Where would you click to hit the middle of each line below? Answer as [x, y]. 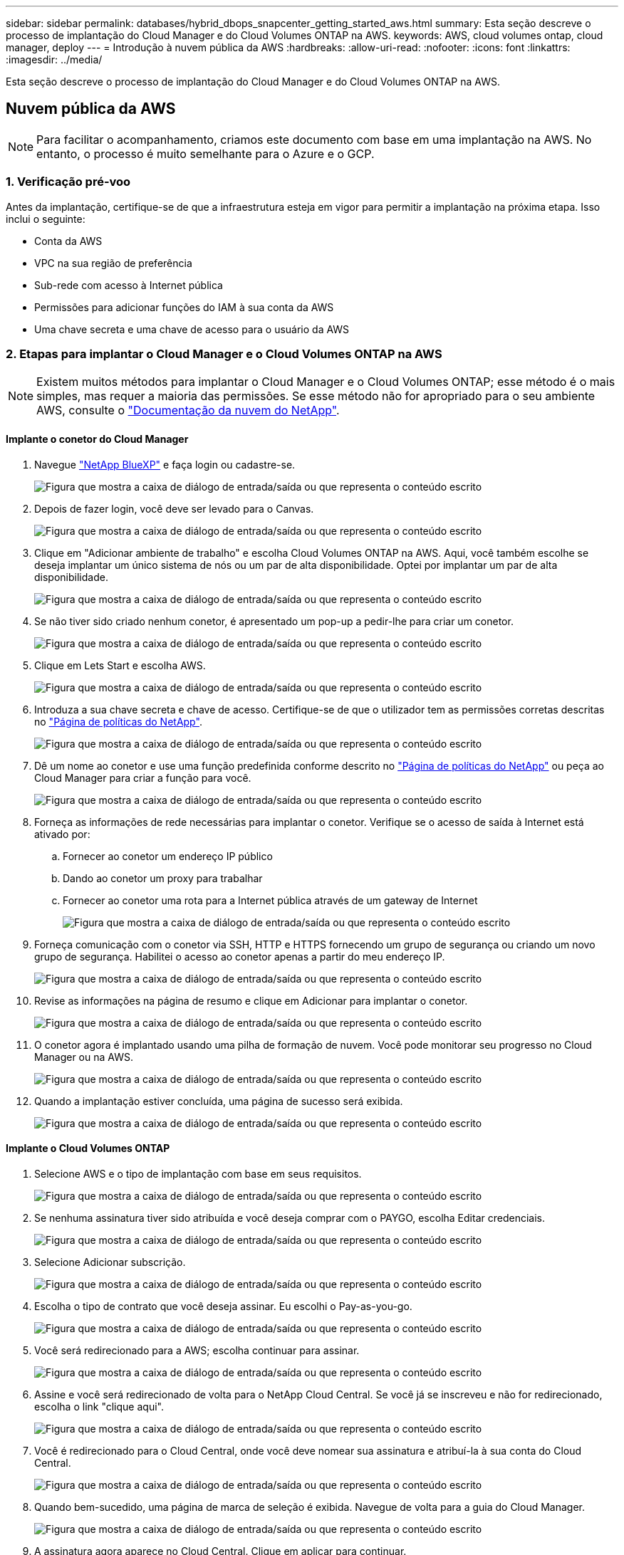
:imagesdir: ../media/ [54, 59]
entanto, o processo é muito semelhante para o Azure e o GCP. [206, 153]
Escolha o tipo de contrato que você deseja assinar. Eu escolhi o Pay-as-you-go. [223, 1306]
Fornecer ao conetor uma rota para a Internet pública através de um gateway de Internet [270, 900]
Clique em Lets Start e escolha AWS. [120, 665]
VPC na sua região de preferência [113, 263]
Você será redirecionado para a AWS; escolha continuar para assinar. [197, 1350]
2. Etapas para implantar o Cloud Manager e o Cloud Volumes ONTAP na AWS [224, 354]
